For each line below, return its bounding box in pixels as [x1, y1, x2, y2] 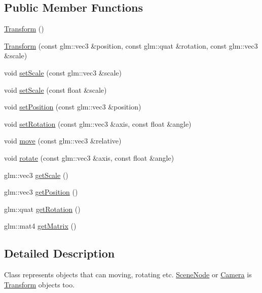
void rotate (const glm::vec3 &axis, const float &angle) [4, 152, 174, 163]
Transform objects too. [4, 279, 75, 289]
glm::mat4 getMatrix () [4, 221, 77, 231]
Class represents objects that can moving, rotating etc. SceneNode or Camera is [4, 269, 252, 280]
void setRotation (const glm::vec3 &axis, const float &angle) [4, 118, 192, 129]
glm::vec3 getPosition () [4, 187, 78, 197]
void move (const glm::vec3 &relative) [4, 135, 122, 146]
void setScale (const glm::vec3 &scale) [4, 67, 122, 78]
